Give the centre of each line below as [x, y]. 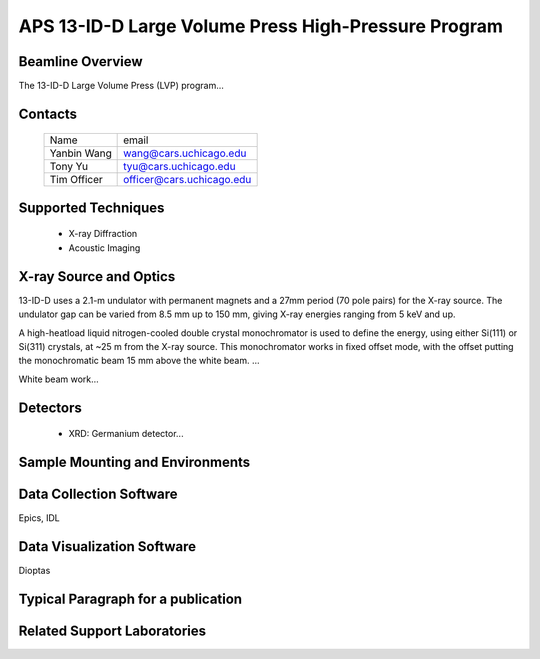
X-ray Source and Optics [97, 276]
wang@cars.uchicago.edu [185, 153]
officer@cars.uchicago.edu [187, 180]
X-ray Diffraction [103, 234]
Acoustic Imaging [104, 247]
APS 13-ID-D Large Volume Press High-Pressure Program [261, 26]
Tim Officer [76, 180]
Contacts [48, 113]
